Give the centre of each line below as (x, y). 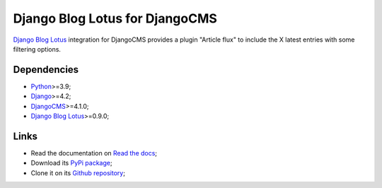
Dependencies (46, 70)
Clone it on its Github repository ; (78, 172)
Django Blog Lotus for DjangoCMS (115, 18)
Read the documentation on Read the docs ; (94, 153)
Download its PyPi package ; (71, 163)
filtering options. (37, 49)
